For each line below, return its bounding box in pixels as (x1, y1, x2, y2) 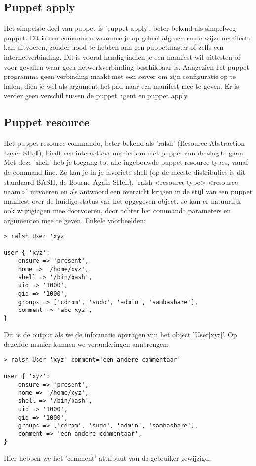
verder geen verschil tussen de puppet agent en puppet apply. (4, 90, 189, 101)
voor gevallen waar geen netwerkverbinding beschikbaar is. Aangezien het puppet (4, 61, 249, 72)
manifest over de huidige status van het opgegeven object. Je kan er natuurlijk (4, 195, 241, 206)
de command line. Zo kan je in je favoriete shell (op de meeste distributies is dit (4, 166, 246, 177)
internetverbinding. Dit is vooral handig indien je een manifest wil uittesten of (4, 51, 240, 62)
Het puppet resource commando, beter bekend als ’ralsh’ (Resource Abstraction (4, 138, 245, 148)
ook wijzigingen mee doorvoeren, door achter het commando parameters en (4, 205, 231, 216)
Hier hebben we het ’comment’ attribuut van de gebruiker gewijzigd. (4, 453, 211, 463)
